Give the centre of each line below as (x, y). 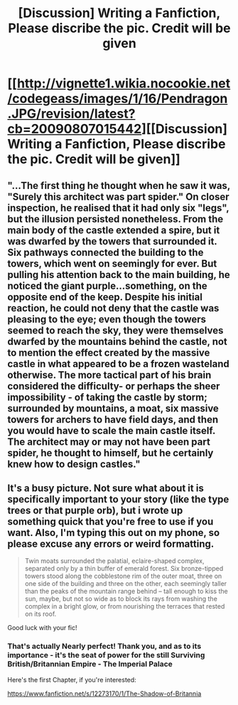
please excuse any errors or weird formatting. (111, 544)
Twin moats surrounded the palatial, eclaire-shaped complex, (114, 561)
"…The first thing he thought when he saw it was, (119, 186)
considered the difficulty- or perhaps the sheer (114, 386)
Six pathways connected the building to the (106, 252)
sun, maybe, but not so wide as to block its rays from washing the (121, 599)
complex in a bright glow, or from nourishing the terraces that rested (125, 607)
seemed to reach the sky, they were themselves (115, 330)
